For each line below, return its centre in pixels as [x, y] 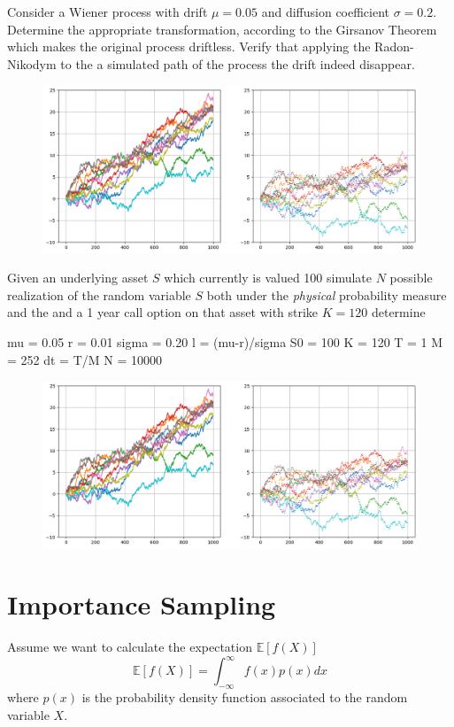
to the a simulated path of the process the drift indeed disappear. [238, 63]
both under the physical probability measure [327, 294]
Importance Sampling [142, 604]
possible [411, 278]
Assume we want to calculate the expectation [130, 647]
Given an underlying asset [78, 278]
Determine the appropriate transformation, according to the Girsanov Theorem [222, 29]
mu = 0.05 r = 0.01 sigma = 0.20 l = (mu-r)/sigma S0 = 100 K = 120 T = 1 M [225, 341]
